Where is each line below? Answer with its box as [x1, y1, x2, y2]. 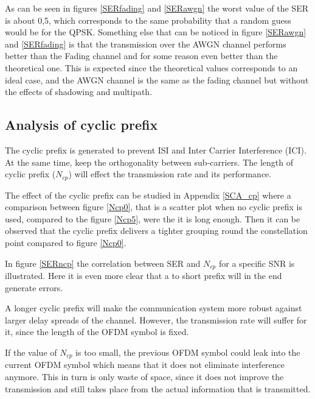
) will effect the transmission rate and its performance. [68, 168, 272, 180]
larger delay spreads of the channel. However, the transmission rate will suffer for [5, 313, 307, 326]
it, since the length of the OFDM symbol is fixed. [5, 325, 189, 338]
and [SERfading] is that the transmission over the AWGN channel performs [5, 37, 286, 50]
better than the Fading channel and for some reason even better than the [5, 49, 278, 62]
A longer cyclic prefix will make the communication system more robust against [5, 302, 302, 314]
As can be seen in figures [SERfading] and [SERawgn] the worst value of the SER [5, 2, 308, 14]
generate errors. [5, 281, 63, 294]
